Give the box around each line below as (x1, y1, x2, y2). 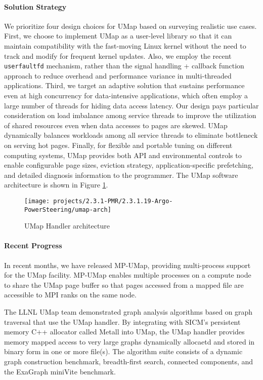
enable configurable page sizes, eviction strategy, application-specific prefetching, (4, 160, 253, 170)
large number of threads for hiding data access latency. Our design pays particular (4, 100, 259, 110)
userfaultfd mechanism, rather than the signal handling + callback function (4, 60, 244, 71)
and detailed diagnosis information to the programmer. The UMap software (4, 169, 238, 180)
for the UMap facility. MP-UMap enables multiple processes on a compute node (4, 270, 251, 280)
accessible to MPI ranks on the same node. (4, 289, 137, 300)
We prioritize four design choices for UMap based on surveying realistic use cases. (4, 20, 257, 31)
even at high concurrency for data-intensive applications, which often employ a (4, 90, 248, 101)
